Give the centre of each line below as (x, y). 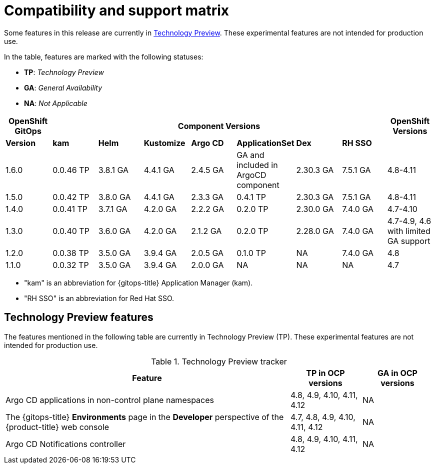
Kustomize (164, 143)
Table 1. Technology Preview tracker (219, 361)
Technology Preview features (79, 317)
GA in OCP (397, 373)
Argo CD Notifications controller (66, 444)
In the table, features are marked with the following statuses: (104, 56)
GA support (409, 241)
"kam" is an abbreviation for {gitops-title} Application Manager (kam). (138, 282)
